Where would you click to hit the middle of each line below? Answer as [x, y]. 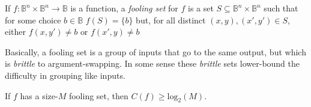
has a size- [39, 95]
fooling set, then [98, 95]
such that [281, 8]
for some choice [33, 20]
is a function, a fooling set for [124, 8]
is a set [201, 8]
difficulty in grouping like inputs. [65, 75]
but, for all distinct [171, 20]
